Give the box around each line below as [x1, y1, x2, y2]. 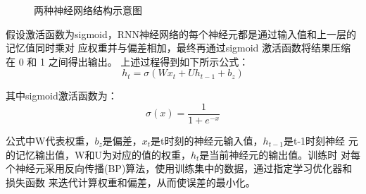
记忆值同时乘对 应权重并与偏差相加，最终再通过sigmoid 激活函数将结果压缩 [6, 40, 351, 55]
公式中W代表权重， [6, 133, 95, 148]
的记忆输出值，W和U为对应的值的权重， [6, 147, 191, 162]
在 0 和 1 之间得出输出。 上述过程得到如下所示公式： [6, 54, 249, 68]
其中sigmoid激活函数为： [6, 88, 118, 103]
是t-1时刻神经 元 [283, 133, 358, 148]
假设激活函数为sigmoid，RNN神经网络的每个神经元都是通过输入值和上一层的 [6, 26, 357, 41]
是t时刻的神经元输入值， [151, 133, 263, 148]
